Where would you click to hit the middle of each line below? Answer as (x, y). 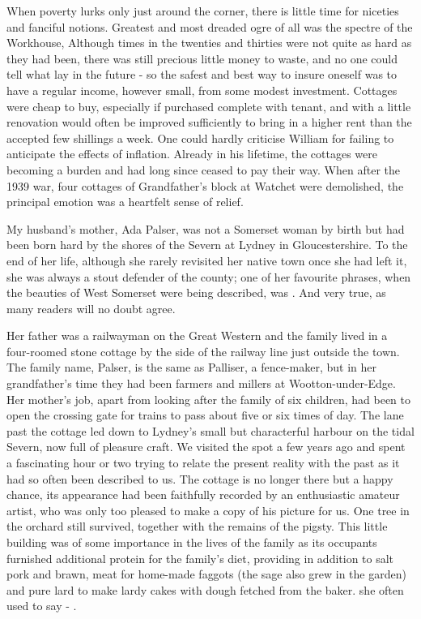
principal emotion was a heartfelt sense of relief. (125, 202)
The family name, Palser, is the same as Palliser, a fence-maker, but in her (192, 367)
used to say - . (42, 606)
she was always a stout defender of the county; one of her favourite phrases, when (209, 276)
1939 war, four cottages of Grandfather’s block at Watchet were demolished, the (205, 185)
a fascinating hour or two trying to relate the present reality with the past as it (203, 463)
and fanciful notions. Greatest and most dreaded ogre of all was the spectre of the (210, 26)
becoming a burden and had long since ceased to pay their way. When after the (203, 169)
